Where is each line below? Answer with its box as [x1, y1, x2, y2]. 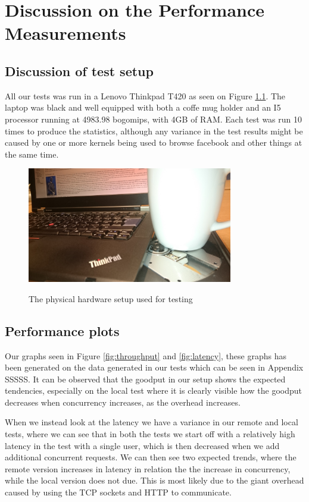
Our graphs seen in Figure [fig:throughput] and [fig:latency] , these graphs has [5, 349, 286, 362]
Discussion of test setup [5, 61, 154, 80]
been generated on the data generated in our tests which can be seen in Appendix [5, 361, 304, 374]
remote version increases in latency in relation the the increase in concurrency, [5, 462, 291, 475]
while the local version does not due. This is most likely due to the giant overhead [5, 474, 304, 487]
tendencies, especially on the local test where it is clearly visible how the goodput [5, 384, 302, 397]
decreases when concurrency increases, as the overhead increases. [5, 396, 241, 408]
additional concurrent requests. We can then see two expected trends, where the [5, 451, 296, 463]
